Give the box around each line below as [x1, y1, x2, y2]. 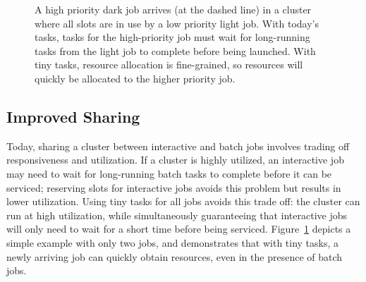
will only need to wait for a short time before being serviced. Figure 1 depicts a [6, 221, 351, 236]
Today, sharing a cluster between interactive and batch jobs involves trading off [6, 138, 350, 153]
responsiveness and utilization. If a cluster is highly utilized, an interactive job [6, 152, 344, 167]
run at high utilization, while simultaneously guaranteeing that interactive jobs [6, 207, 348, 222]
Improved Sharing [6, 105, 140, 127]
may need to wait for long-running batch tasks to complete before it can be [6, 166, 332, 180]
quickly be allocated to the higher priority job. [35, 70, 236, 85]
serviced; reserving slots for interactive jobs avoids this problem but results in [6, 180, 341, 195]
